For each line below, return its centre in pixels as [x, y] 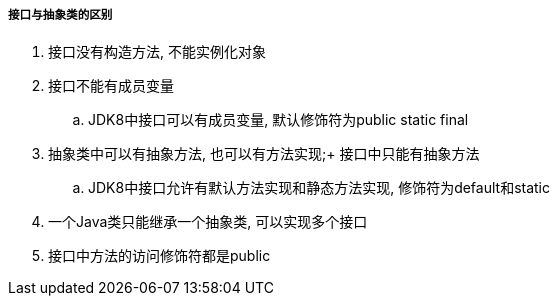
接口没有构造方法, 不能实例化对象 [157, 52]
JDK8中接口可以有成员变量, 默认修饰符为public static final [278, 120]
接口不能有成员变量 [111, 86]
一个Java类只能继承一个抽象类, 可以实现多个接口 [208, 222]
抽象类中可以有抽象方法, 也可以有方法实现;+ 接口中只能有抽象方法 [264, 154]
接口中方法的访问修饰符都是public [159, 256]
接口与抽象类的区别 [60, 15]
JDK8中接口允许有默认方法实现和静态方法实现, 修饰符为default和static [319, 188]
